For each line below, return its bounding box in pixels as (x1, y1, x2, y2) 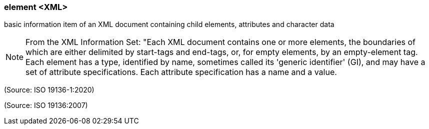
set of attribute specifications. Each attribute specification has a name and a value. (25, 67, 337, 77)
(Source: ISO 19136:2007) (4, 101, 88, 110)
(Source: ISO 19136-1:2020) (4, 85, 94, 94)
